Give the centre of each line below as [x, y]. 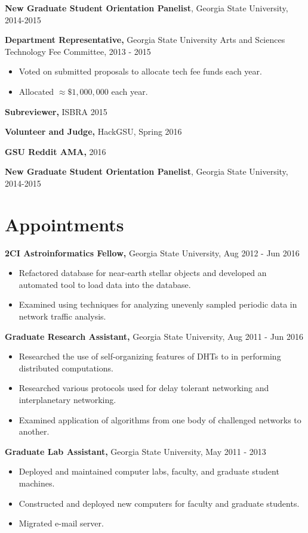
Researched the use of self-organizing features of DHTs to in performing [150, 356]
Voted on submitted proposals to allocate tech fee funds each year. [140, 71]
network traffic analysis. [62, 316]
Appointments [64, 224]
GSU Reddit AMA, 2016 [56, 151]
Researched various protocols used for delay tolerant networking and [144, 388]
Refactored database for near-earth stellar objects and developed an [143, 273]
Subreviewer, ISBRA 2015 [56, 111]
